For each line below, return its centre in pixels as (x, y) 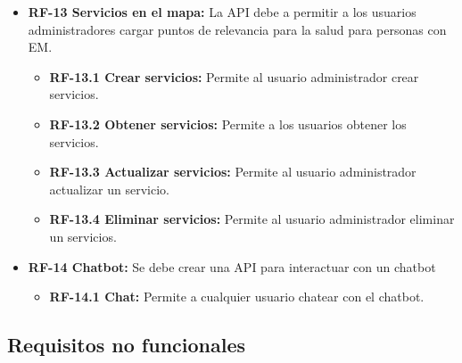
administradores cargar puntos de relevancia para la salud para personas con (237, 29)
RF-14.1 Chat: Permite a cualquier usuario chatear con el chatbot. (237, 297)
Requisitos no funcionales (127, 345)
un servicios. (83, 236)
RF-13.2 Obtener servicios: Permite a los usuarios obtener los (228, 124)
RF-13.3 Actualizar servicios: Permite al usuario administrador (233, 172)
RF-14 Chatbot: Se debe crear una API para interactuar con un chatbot (232, 266)
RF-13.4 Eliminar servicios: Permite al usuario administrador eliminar (252, 219)
